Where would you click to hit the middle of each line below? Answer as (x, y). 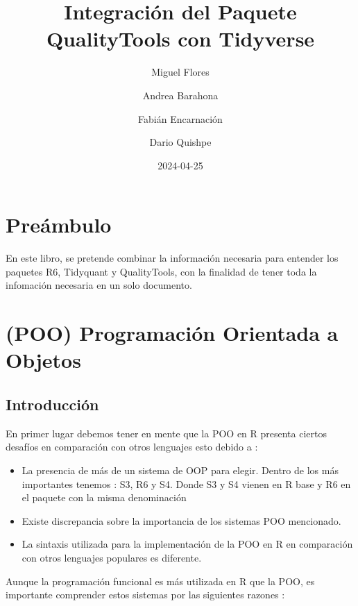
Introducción (52, 404)
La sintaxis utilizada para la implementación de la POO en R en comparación (187, 544)
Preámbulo (59, 225)
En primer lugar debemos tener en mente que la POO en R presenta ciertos (167, 433)
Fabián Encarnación (180, 118)
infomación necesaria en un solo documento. (99, 285)
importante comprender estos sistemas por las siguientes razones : (145, 595)
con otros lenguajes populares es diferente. (112, 557)
